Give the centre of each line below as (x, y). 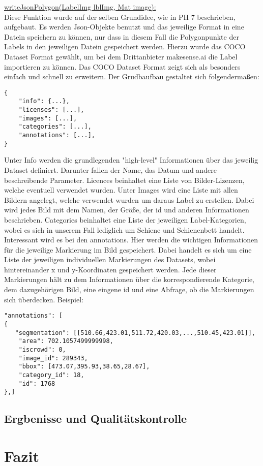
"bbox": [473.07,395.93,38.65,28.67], (84, 367)
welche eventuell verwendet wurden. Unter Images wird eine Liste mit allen (121, 190)
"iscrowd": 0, (42, 349)
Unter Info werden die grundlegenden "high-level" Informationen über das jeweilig (131, 160)
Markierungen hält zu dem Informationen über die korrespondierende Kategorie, (129, 279)
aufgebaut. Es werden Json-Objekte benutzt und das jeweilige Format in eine (124, 27)
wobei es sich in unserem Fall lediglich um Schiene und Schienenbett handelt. (124, 229)
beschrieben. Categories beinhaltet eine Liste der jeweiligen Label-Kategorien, (125, 219)
